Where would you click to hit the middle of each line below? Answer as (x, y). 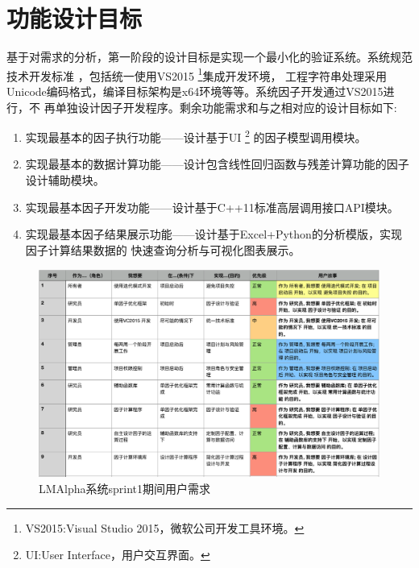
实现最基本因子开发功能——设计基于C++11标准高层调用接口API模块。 (212, 207)
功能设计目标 (75, 18)
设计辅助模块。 (65, 180)
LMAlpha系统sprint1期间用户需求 (125, 488)
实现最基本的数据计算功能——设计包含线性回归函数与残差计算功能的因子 (217, 164)
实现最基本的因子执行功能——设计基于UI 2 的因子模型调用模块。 (196, 136)
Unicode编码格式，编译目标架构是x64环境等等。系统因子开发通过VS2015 (195, 91)
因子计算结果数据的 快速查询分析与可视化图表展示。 (163, 249)
